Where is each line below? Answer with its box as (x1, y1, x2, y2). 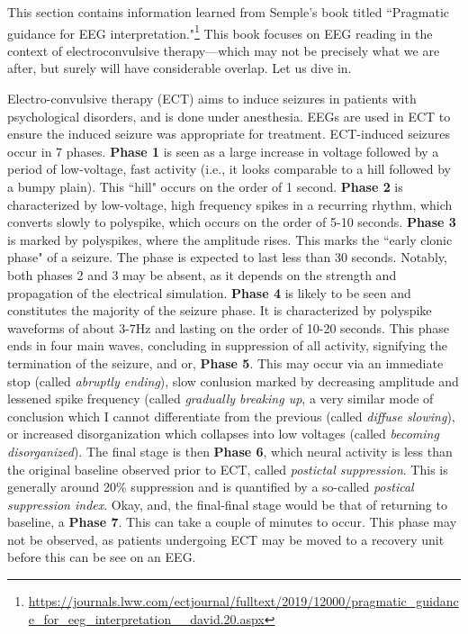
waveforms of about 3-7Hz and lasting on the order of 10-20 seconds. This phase (7, 318, 449, 337)
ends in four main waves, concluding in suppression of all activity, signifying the (7, 336, 448, 355)
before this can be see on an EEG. (7, 548, 196, 566)
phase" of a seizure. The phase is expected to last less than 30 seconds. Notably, (7, 248, 447, 267)
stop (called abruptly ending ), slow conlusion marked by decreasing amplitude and (7, 371, 459, 390)
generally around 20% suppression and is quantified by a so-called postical (7, 477, 414, 496)
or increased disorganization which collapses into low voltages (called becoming (7, 424, 439, 443)
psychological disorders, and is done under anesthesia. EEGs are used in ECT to (7, 106, 451, 125)
